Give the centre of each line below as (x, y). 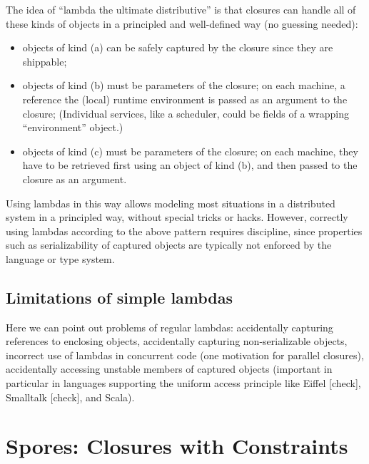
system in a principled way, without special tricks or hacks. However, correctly (177, 217)
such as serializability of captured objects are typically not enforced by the (169, 245)
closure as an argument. (75, 179)
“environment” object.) (73, 127)
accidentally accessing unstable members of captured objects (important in (169, 369)
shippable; (45, 61)
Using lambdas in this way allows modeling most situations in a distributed (171, 203)
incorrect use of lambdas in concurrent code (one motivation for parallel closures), (185, 355)
